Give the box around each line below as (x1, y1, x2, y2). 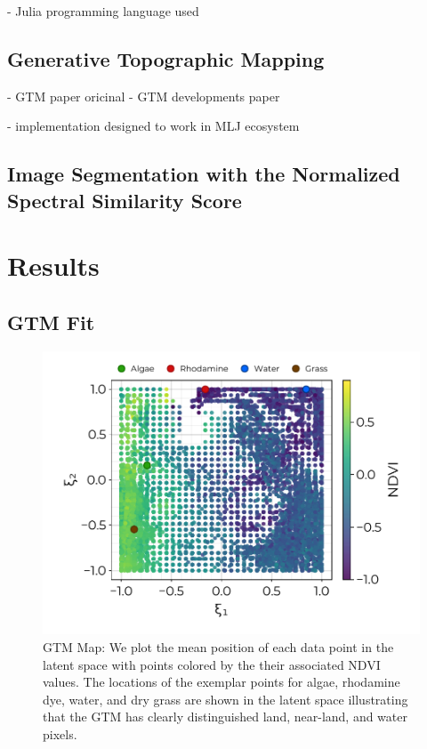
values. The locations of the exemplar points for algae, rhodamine (43, 672, 400, 691)
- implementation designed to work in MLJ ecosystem (7, 117, 300, 135)
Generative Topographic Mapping (7, 44, 325, 72)
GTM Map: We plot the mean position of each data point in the (43, 638, 394, 656)
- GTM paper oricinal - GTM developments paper (7, 86, 280, 105)
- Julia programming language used (7, 2, 199, 20)
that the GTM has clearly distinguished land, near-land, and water (43, 707, 407, 726)
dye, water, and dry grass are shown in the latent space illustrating (43, 689, 408, 708)
